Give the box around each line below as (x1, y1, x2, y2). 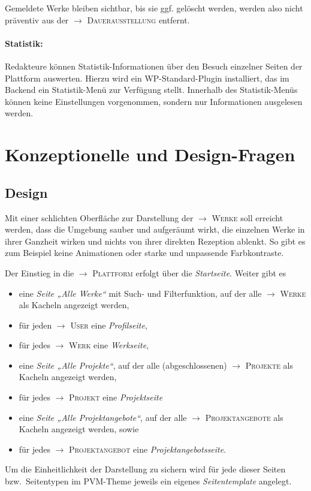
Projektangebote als (205, 411, 283, 423)
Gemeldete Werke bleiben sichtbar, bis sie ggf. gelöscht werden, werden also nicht (5, 2, 303, 14)
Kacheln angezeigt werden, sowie (19, 423, 139, 435)
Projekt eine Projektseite (69, 391, 163, 403)
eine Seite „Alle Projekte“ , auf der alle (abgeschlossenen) (19, 359, 227, 371)
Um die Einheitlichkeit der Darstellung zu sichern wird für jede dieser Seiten (5, 463, 286, 475)
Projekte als (245, 359, 294, 371)
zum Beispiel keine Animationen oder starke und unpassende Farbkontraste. (5, 246, 284, 259)
